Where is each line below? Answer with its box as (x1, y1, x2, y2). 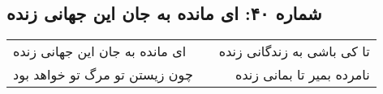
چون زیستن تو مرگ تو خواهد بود (13, 65, 193, 84)
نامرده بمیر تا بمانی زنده (235, 65, 370, 84)
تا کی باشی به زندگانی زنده (218, 42, 370, 61)
